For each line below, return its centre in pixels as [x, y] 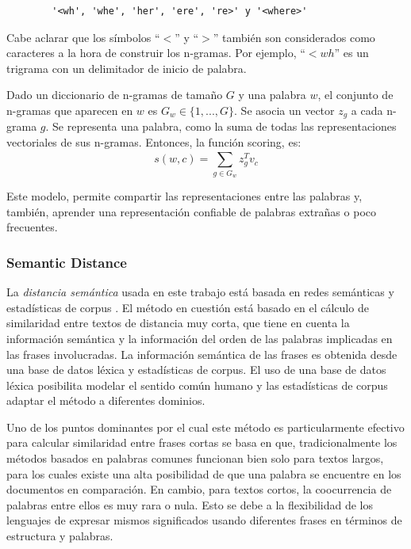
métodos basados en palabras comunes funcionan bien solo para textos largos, [195, 458]
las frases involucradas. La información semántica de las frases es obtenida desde [202, 354]
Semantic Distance [67, 262]
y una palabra [272, 95]
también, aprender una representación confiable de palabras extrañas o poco [191, 211]
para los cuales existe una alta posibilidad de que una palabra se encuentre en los [204, 473]
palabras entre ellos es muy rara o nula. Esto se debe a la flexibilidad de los [190, 504]
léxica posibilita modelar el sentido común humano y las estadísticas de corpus [197, 385]
